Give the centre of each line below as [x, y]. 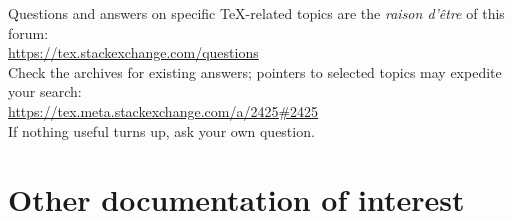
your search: [45, 91]
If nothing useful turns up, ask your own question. [161, 130]
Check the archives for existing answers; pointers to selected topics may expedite [255, 71]
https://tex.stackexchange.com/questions [133, 52]
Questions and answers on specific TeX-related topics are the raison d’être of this [256, 13]
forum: [28, 32]
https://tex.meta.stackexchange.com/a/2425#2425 [163, 110]
